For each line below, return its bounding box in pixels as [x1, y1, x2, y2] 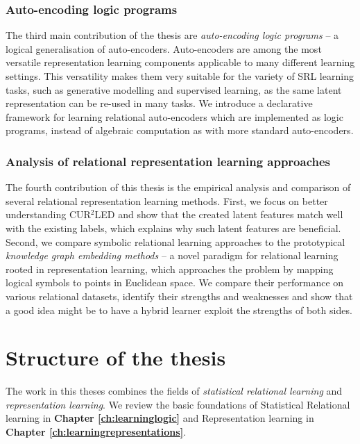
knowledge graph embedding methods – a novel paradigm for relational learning [6, 248, 338, 263]
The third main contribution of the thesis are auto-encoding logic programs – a [6, 28, 339, 42]
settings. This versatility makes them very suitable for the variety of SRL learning [6, 69, 354, 83]
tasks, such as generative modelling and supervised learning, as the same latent [6, 82, 342, 97]
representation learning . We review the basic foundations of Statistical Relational [6, 397, 350, 411]
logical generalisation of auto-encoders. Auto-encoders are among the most [6, 41, 322, 56]
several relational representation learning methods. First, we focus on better [6, 193, 328, 208]
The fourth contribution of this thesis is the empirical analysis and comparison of [6, 180, 351, 195]
